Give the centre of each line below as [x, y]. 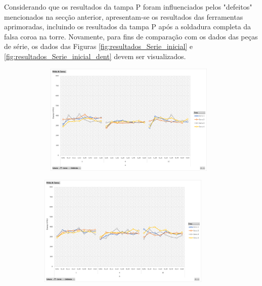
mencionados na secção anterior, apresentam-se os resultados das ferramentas [124, 16]
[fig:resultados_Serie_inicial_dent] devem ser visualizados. [95, 56]
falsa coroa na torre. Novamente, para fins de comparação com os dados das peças [131, 36]
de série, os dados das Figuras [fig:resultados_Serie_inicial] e [99, 46]
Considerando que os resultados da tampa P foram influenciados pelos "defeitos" [128, 7]
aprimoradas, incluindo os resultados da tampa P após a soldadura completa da [128, 27]
